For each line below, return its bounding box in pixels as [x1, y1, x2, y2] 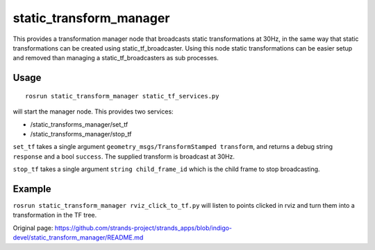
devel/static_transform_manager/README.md [12, 233, 144, 242]
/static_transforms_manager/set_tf [30, 120, 128, 128]
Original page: [12, 224, 53, 232]
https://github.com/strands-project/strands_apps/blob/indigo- [54, 224, 233, 232]
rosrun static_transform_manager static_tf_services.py [25, 92, 219, 100]
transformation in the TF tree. [12, 211, 97, 220]
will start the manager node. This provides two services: [12, 107, 174, 116]
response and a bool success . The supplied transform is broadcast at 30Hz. [12, 152, 235, 161]
